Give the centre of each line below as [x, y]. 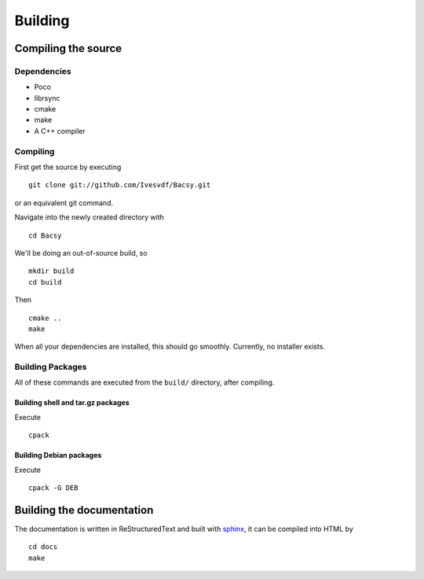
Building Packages [51, 367]
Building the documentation [84, 510]
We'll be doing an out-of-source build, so [81, 253]
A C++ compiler [60, 131]
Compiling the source [68, 48]
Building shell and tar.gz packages [72, 403]
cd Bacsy [45, 235]
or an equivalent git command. [64, 203]
